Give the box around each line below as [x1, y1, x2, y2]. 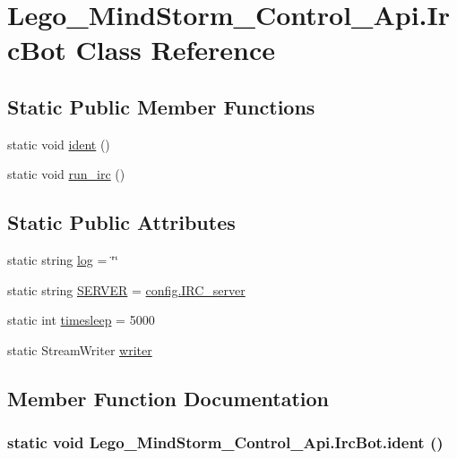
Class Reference [75, 31, 276, 68]
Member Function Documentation [7, 384, 330, 412]
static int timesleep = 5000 [7, 310, 155, 329]
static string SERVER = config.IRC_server [7, 280, 246, 299]
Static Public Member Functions [7, 92, 315, 120]
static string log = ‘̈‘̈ [7, 251, 118, 269]
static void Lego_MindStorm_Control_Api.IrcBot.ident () [7, 431, 444, 454]
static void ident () [7, 134, 110, 153]
